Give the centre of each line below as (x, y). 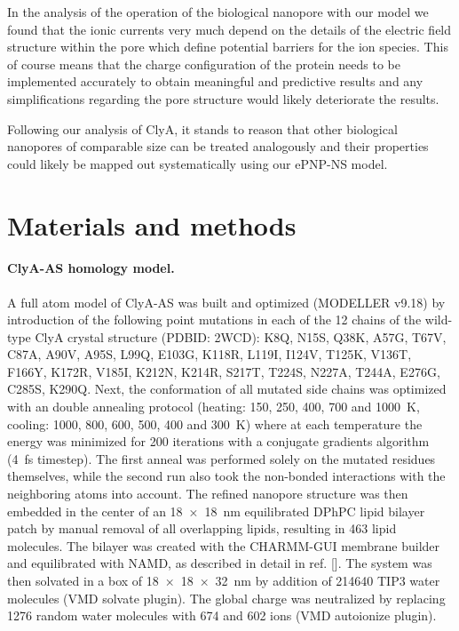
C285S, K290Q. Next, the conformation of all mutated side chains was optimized (227, 389)
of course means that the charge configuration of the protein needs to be (204, 64)
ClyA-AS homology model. (91, 268)
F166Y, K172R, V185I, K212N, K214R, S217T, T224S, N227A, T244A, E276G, (224, 371)
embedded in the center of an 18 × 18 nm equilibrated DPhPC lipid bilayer (216, 511)
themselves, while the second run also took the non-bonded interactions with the (226, 476)
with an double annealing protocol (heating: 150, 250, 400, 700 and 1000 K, (214, 407)
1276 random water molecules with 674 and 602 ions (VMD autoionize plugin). (222, 615)
